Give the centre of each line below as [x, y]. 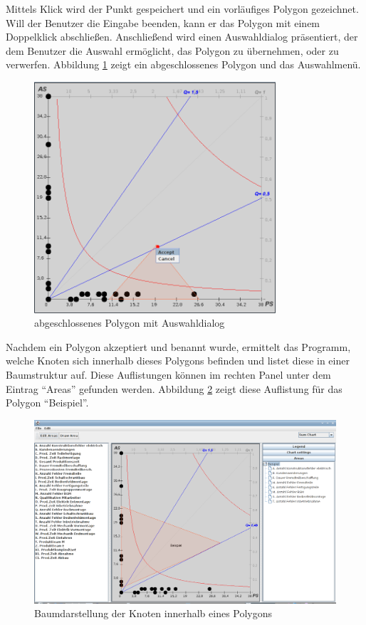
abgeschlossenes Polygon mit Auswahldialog [130, 323]
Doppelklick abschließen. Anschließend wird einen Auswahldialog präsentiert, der [182, 37]
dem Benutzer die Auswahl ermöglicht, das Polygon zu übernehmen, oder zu [172, 50]
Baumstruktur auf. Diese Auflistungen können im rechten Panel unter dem [168, 375]
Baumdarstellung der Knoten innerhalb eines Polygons [153, 613]
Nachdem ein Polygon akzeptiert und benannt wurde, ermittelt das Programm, [178, 346]
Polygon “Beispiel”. [47, 403]
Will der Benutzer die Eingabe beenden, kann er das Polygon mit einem [163, 22]
